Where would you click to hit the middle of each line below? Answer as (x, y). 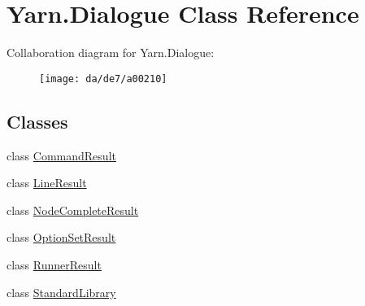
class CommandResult (61, 155)
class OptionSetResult (61, 237)
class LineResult (47, 183)
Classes (37, 121)
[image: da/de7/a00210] (103, 79)
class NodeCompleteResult (73, 210)
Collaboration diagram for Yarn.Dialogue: (111, 52)
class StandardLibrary (61, 292)
